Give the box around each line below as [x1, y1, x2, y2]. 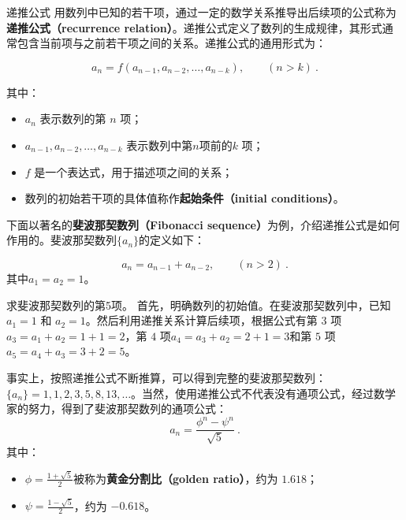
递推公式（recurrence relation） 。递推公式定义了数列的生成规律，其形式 [6, 19, 382, 35]
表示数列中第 [126, 136, 193, 153]
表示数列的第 [39, 110, 106, 127]
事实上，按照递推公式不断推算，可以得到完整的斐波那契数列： [6, 369, 326, 385]
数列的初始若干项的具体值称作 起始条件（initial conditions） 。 [24, 190, 345, 206]
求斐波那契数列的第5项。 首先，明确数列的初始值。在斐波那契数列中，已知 [6, 296, 391, 313]
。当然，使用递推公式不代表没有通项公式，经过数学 [131, 384, 397, 401]
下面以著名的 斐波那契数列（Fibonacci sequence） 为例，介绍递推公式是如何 [6, 216, 400, 232]
